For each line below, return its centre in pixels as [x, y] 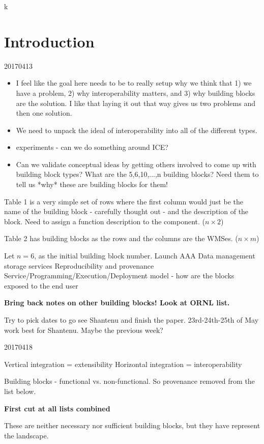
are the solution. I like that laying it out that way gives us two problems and [136, 103]
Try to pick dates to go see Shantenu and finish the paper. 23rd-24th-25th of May [131, 320]
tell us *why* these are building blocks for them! [92, 184]
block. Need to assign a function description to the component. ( [105, 221]
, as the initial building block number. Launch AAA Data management [145, 256]
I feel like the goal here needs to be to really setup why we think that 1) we [134, 83]
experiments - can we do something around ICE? [92, 147]
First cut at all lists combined [57, 408]
